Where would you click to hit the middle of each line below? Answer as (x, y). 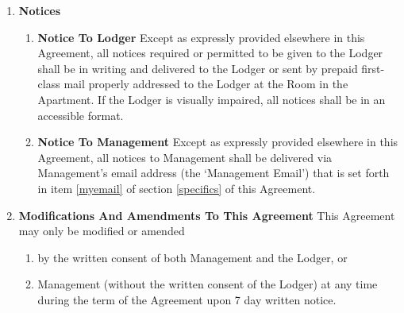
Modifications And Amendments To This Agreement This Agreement (207, 215)
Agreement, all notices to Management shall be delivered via (185, 157)
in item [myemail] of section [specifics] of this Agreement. (177, 188)
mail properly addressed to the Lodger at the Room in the (206, 84)
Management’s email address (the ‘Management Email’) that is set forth (214, 173)
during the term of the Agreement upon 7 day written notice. (187, 299)
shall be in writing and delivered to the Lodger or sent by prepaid (198, 68)
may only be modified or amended (102, 231)
